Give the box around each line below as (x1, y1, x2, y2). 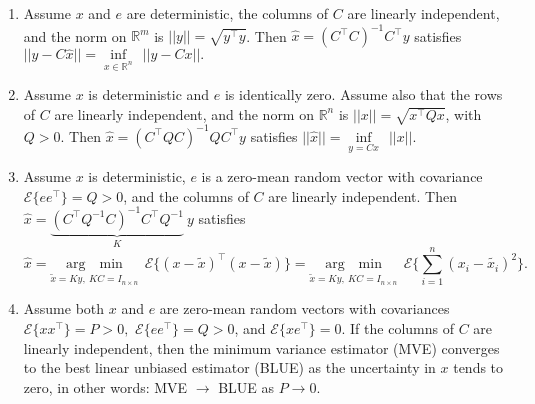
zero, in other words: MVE (23, 376, 188, 397)
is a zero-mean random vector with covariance (201, 166, 483, 187)
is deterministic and (88, 84, 210, 105)
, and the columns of (123, 185, 249, 206)
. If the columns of (341, 317, 454, 338)
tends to (453, 357, 504, 378)
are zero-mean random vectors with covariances (159, 298, 450, 319)
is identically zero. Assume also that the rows (224, 84, 503, 105)
